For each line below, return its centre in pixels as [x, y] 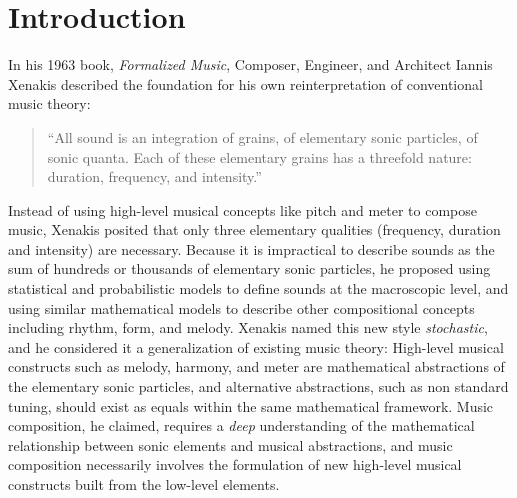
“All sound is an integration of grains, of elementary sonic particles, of [262, 136]
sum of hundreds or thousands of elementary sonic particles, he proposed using [249, 268]
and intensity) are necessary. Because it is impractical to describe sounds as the [251, 248]
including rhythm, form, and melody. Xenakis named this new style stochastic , [248, 327]
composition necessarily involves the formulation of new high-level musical [235, 464]
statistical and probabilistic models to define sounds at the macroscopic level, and [258, 288]
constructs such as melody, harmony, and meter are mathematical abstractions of [256, 366]
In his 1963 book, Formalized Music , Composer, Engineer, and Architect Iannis [250, 64]
